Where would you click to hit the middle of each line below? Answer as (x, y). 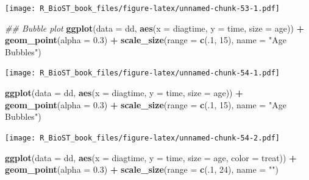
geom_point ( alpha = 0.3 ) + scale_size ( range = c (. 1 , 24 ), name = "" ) (142, 169)
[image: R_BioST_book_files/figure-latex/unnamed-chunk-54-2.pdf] (143, 138)
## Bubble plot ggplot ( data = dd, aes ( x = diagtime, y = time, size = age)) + (155, 28)
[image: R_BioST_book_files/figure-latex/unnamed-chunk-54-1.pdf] (143, 73)
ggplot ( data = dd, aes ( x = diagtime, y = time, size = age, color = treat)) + (151, 157)
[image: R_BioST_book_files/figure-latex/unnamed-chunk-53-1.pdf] (143, 9)
